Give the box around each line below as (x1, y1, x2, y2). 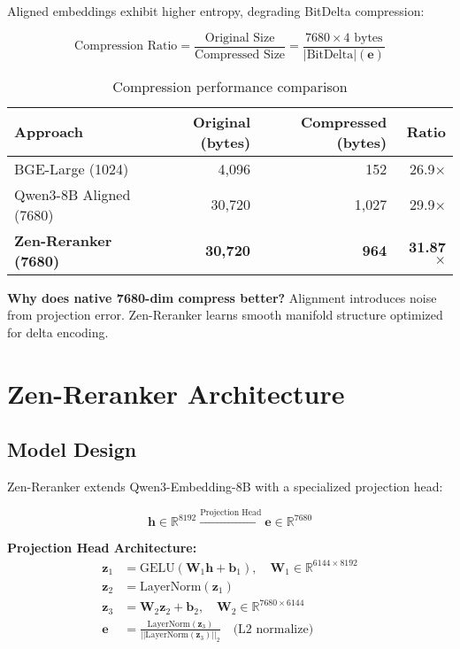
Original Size (204, 31, 275, 44)
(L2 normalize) (233, 622, 314, 636)
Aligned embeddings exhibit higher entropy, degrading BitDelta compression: (7, 2, 425, 19)
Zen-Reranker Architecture (7, 375, 345, 411)
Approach (14, 121, 83, 143)
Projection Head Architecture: (7, 538, 197, 557)
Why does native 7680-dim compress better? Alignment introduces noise (7, 288, 437, 306)
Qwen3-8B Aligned (14, 183, 131, 205)
